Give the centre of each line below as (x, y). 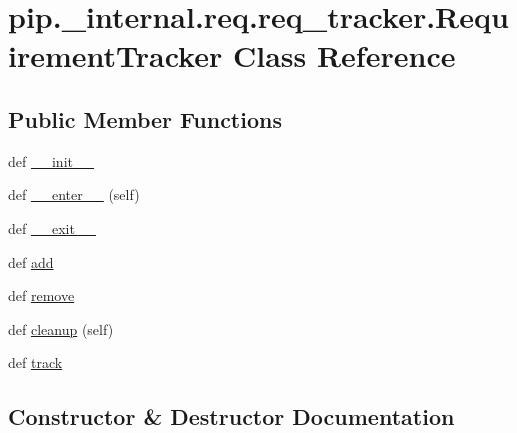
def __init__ (51, 160)
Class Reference (344, 55)
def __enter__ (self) (74, 194)
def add (31, 261)
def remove (41, 295)
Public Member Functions (145, 118)
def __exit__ (52, 227)
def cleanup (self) (61, 328)
